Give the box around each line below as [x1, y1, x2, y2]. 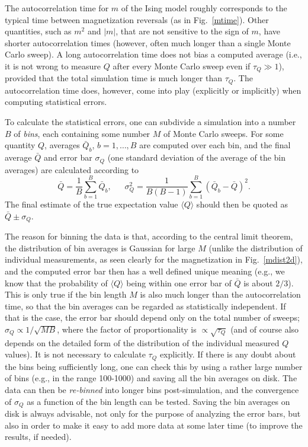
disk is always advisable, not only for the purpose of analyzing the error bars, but [5, 407, 301, 420]
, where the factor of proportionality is [57, 323, 197, 336]
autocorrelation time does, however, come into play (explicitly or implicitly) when [5, 84, 301, 96]
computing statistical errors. [5, 95, 107, 108]
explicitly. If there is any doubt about [159, 348, 296, 360]
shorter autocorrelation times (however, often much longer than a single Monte [5, 36, 291, 49]
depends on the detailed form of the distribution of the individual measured [5, 336, 280, 349]
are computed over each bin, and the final [139, 139, 291, 151]
